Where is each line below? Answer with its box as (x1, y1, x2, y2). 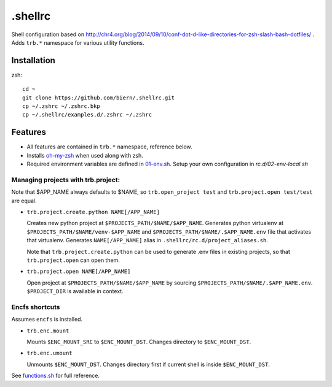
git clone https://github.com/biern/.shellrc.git (22, 94, 175, 101)
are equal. (11, 197, 37, 204)
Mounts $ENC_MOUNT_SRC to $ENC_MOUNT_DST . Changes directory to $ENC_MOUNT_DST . (26, 338, 251, 346)
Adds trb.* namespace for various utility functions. (11, 39, 144, 46)
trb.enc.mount (26, 327, 69, 334)
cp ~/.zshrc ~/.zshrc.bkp (22, 103, 101, 110)
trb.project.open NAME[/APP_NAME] (26, 268, 131, 275)
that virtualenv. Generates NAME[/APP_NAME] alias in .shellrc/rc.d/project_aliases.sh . (26, 237, 269, 244)
